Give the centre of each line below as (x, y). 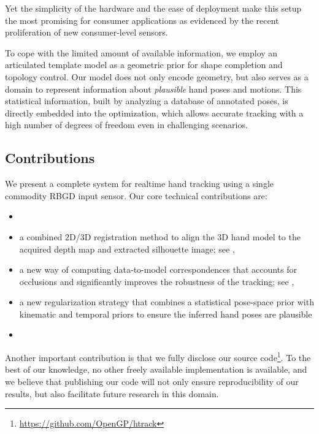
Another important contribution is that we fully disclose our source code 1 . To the (158, 356)
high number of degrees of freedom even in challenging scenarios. (126, 125)
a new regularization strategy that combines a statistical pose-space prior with (167, 302)
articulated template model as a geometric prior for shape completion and (144, 65)
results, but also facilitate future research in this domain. (112, 393)
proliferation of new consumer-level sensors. (86, 32)
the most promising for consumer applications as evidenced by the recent (142, 20)
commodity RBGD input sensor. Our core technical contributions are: (136, 195)
